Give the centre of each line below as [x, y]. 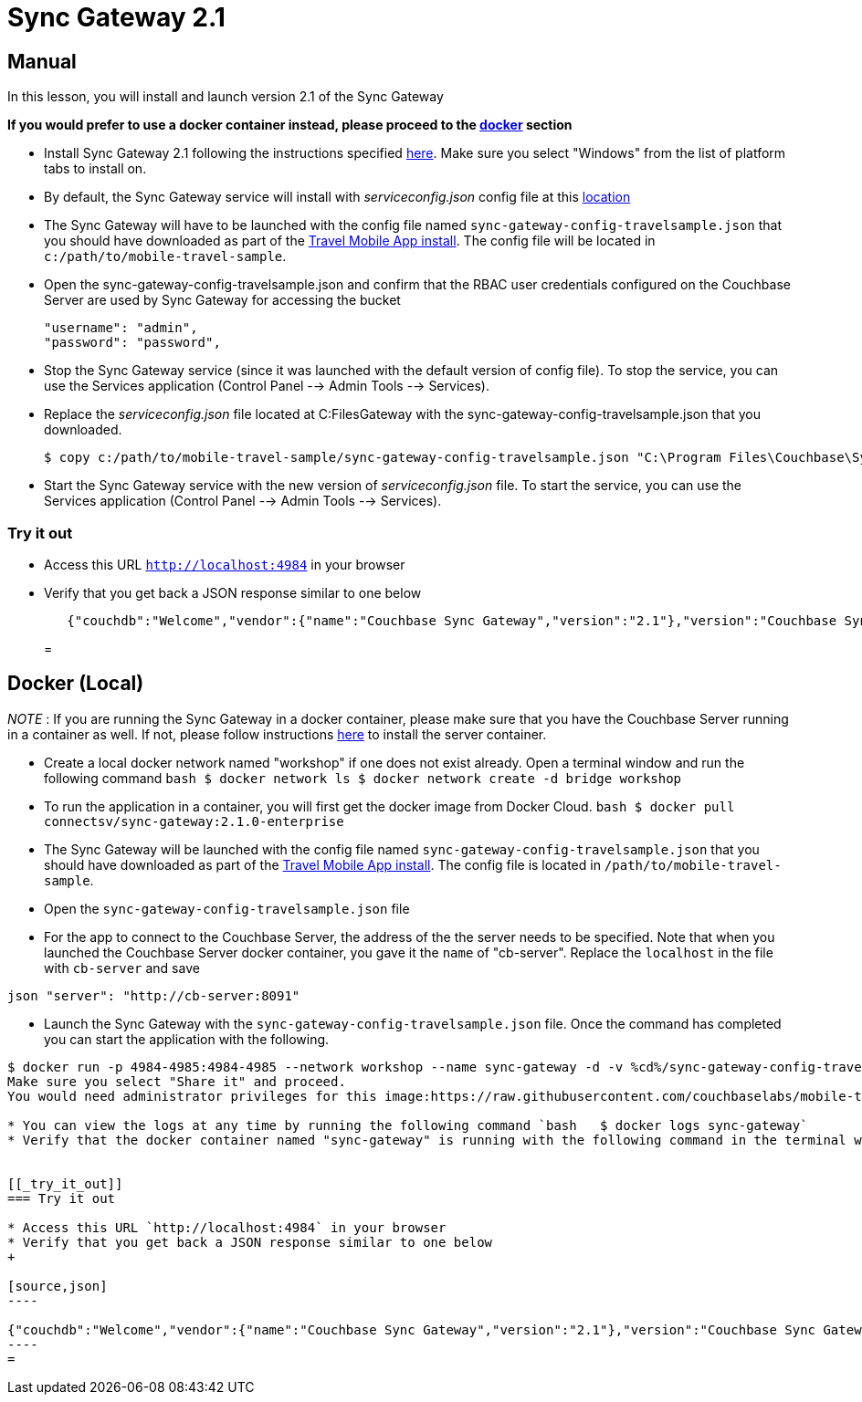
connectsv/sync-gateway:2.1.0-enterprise [194, 821]
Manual [42, 61]
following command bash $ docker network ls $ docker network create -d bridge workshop [363, 778]
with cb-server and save [122, 968]
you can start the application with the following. [187, 1039]
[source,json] [58, 1286]
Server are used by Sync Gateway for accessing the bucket [222, 300]
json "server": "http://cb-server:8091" [154, 995]
